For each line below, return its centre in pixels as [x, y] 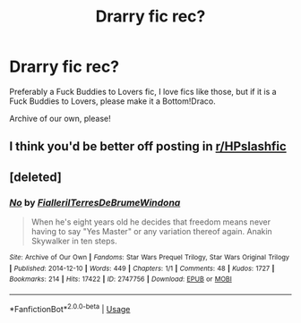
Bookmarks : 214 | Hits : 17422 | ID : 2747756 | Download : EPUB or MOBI [121, 279]
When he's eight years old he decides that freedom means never [151, 222]
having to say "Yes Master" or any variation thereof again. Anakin [152, 232]
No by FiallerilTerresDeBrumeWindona [95, 202]
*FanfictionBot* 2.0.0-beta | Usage [70, 308]
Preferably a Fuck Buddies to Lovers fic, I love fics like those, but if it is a [143, 91]
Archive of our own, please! [60, 118]
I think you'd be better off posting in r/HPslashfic [148, 146]
